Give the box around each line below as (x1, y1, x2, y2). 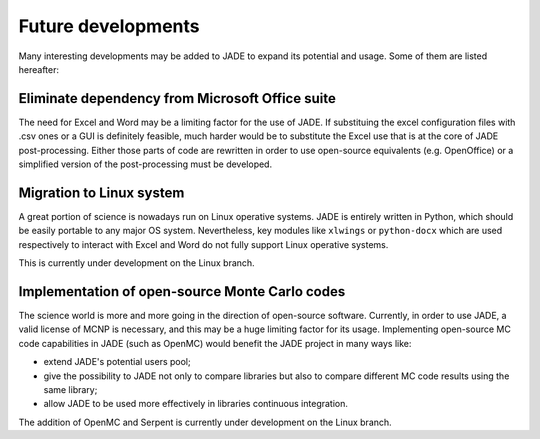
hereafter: (18, 63, 60, 75)
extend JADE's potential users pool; (43, 356, 191, 368)
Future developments (18, 15, 200, 37)
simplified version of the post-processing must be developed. (18, 158, 273, 170)
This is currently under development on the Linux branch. (18, 257, 255, 269)
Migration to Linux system (18, 184, 185, 201)
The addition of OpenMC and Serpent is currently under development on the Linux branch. (18, 416, 392, 428)
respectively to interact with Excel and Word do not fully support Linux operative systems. (18, 238, 389, 250)
